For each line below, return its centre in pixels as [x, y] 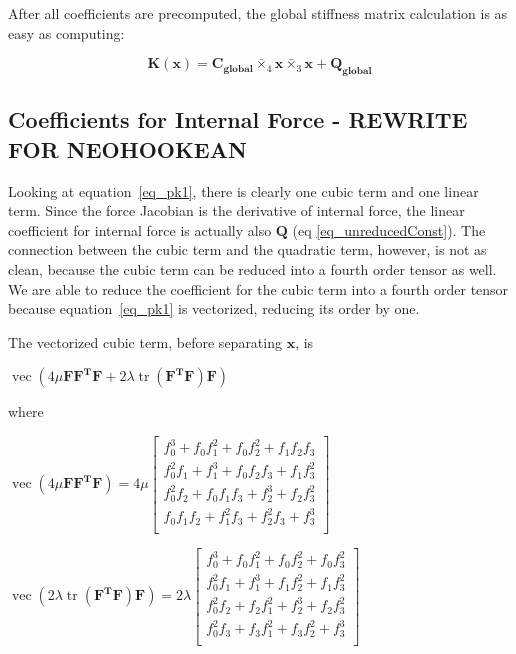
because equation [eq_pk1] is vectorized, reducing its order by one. [214, 308]
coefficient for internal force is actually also [140, 229]
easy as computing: [66, 32]
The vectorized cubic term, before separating [145, 341]
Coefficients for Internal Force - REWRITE [238, 119]
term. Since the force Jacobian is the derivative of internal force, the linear [236, 210]
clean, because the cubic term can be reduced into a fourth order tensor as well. [252, 268]
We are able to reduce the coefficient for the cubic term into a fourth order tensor [258, 288]
